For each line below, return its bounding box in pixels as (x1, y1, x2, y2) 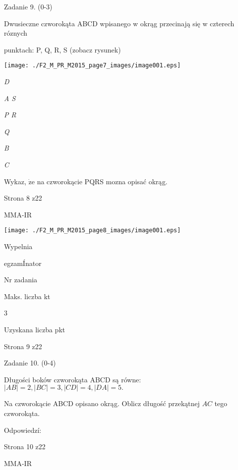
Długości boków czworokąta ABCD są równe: (4, 374, 141, 384)
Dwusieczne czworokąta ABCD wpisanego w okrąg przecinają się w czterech (4, 18, 235, 28)
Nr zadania (4, 274, 38, 285)
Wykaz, (4, 176, 27, 186)
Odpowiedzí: (4, 424, 41, 435)
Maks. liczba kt (4, 291, 50, 301)
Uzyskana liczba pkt (4, 324, 65, 334)
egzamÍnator (4, 258, 41, 268)
